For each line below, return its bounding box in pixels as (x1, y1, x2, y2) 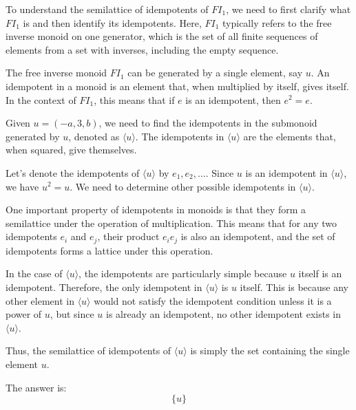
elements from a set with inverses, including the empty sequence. (6, 42, 279, 56)
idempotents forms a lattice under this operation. (6, 243, 213, 257)
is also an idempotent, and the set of (180, 229, 335, 244)
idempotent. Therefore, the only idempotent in (6, 279, 202, 294)
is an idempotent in (245, 165, 328, 180)
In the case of (6, 266, 63, 281)
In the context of (6, 92, 76, 107)
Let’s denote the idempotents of (6, 165, 140, 180)
